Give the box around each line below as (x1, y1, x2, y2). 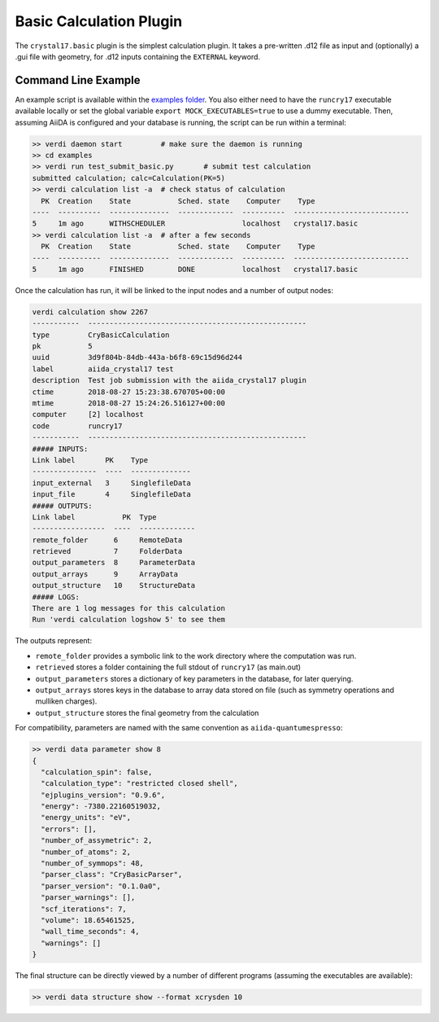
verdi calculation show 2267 (32, 307, 149, 317)
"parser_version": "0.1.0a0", (41, 881, 162, 891)
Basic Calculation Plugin (15, 12, 183, 30)
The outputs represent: (15, 636, 93, 646)
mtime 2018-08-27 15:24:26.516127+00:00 (32, 399, 225, 407)
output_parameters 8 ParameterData (32, 558, 195, 568)
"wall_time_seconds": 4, (41, 927, 140, 936)
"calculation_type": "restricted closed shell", (41, 779, 239, 788)
